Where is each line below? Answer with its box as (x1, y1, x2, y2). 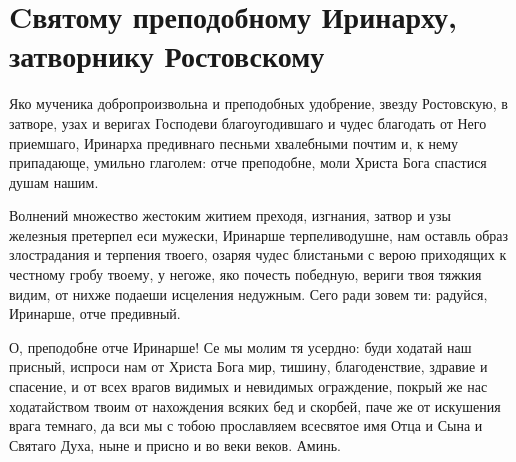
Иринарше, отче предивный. (9, 303, 181, 324)
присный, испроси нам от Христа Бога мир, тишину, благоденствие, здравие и (9, 356, 488, 377)
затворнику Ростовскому (9, 35, 325, 76)
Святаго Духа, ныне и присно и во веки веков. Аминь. (9, 434, 341, 455)
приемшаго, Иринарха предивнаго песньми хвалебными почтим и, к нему (9, 132, 459, 153)
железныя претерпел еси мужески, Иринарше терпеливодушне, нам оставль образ (9, 224, 509, 245)
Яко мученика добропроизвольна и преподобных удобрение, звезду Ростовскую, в (9, 93, 508, 114)
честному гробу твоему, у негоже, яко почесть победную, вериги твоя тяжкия (9, 264, 482, 285)
